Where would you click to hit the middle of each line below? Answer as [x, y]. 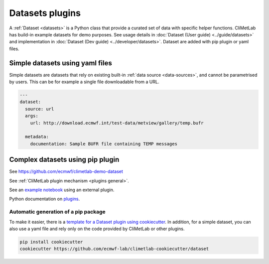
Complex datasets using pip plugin [64, 160]
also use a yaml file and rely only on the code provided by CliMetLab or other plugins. [97, 229]
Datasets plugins [45, 13]
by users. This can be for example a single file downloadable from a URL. [84, 82]
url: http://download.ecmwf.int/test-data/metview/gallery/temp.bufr [117, 123]
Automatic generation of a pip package [57, 212]
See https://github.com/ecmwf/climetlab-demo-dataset [66, 171]
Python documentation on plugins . [45, 199]
